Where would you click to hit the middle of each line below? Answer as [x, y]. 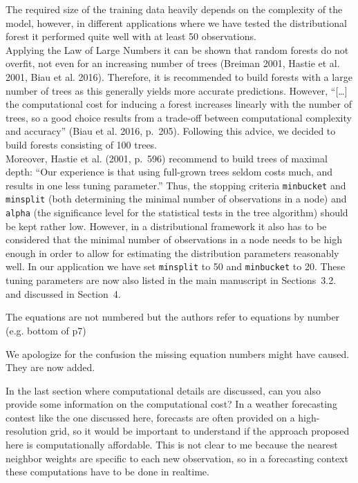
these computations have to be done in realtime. [107, 472]
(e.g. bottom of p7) [46, 330]
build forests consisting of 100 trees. [82, 144]
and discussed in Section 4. [63, 293]
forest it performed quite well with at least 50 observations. [131, 36]
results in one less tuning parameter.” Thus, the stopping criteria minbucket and [176, 185]
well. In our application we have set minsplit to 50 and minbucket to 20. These [176, 266]
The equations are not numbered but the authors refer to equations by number [173, 317]
